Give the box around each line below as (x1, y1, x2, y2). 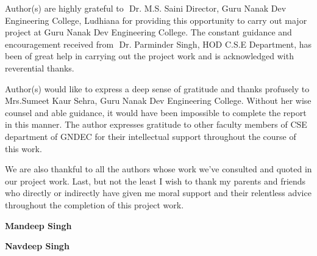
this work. (5, 142, 42, 155)
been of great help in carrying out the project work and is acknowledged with (5, 49, 294, 62)
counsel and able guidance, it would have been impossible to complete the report (5, 106, 307, 119)
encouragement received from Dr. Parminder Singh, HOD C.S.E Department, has (5, 37, 312, 50)
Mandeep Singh (5, 219, 72, 232)
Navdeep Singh (5, 240, 69, 252)
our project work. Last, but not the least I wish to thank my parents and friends (5, 174, 306, 187)
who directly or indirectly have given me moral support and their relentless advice (5, 186, 312, 199)
